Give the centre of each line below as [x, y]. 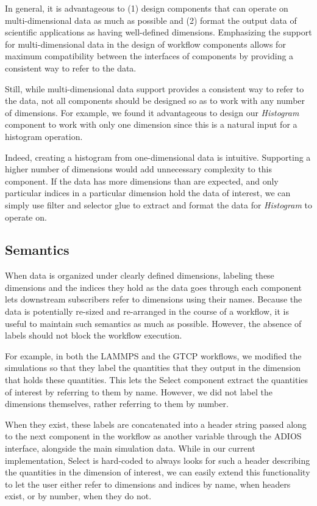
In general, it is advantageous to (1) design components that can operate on [147, 8]
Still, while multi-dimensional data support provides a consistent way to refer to [155, 88]
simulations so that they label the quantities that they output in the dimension [153, 368]
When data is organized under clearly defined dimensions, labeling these [140, 275]
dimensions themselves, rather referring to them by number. [117, 404]
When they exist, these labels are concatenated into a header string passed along [156, 424]
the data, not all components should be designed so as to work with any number [155, 101]
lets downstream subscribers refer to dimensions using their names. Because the [154, 299]
